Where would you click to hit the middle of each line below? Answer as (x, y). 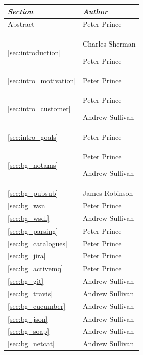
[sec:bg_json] (28, 318)
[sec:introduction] (34, 52)
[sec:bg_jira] (27, 256)
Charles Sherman (109, 44)
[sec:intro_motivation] (42, 80)
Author (96, 11)
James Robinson (108, 193)
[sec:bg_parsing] (33, 230)
